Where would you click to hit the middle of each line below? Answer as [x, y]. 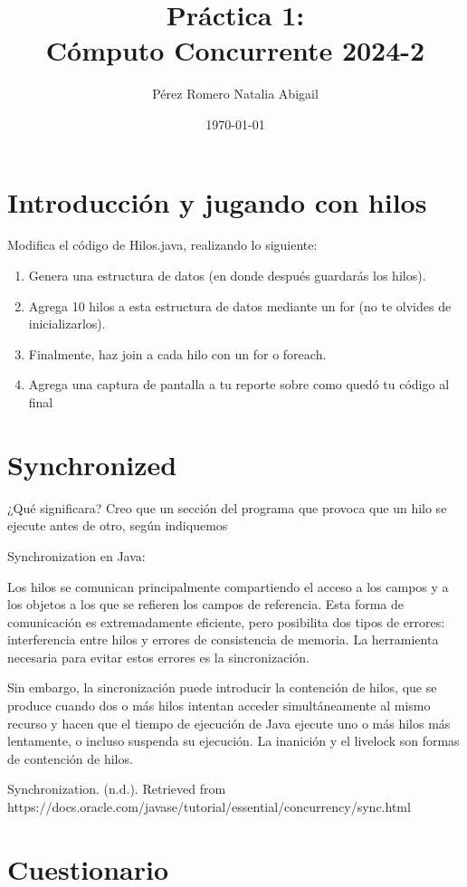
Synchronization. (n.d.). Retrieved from [117, 789]
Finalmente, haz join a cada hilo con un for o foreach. [177, 353]
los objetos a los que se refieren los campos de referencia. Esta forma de [205, 604]
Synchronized [92, 464]
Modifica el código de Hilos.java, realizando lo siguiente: [162, 245]
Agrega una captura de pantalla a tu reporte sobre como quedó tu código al [239, 384]
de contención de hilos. [70, 758]
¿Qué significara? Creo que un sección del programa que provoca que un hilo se [227, 507]
